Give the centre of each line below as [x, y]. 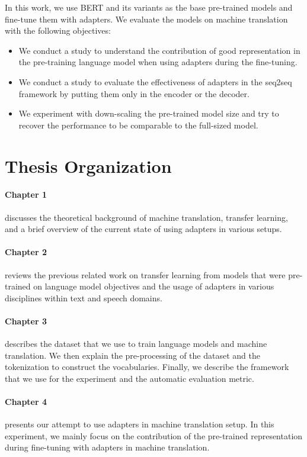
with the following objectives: [58, 30]
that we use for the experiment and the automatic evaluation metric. [129, 378]
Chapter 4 [26, 402]
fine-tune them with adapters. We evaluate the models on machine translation [146, 19]
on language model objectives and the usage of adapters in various [154, 286]
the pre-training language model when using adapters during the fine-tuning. [158, 62]
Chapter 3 [26, 321]
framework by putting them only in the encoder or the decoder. [134, 93]
